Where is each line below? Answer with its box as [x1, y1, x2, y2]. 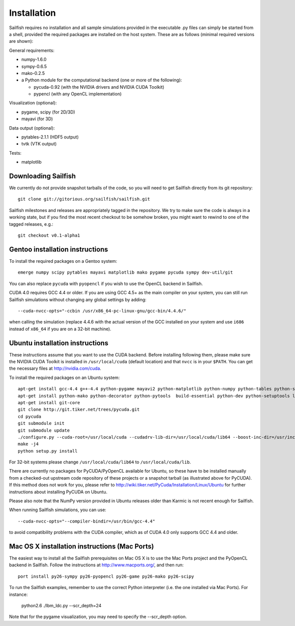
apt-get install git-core [18, 400, 81, 405]
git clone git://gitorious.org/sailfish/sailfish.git [18, 196, 150, 202]
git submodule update [18, 427, 70, 433]
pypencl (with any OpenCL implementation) [33, 91, 122, 97]
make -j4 [18, 441, 39, 447]
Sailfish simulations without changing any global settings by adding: [9, 296, 147, 303]
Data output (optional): [9, 125, 55, 131]
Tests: [9, 150, 22, 156]
